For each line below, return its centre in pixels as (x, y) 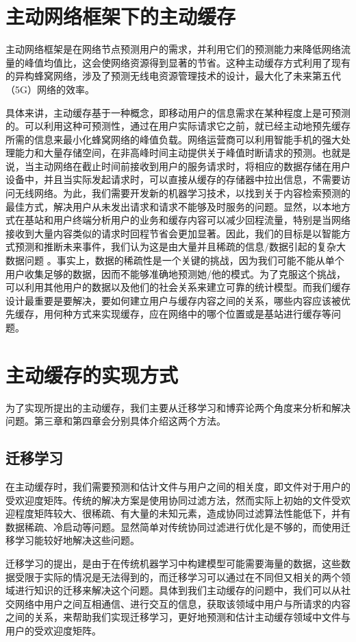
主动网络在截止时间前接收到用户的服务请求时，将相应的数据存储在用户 (192, 166)
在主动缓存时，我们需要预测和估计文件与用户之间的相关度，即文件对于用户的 (178, 487)
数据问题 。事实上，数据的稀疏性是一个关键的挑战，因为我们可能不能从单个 (175, 260)
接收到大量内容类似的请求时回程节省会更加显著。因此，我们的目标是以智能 (173, 233)
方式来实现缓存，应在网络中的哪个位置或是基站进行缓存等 (202, 314)
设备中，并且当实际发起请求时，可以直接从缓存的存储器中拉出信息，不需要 (173, 179)
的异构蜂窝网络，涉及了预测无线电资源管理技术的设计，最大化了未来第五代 (173, 76)
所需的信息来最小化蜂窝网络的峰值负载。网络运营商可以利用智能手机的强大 (173, 139)
